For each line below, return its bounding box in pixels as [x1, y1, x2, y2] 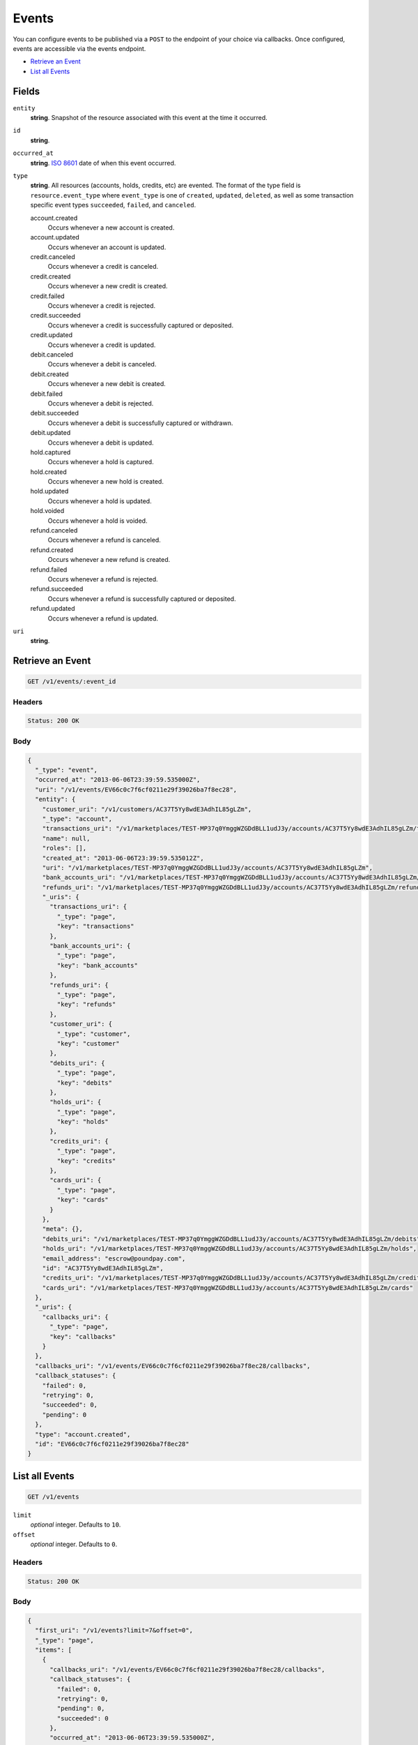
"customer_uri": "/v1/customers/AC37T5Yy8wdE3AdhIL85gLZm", [42, 805, 252, 813]
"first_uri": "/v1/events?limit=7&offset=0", [35, 1626, 193, 1635]
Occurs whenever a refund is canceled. [47, 536, 162, 544]
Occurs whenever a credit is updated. [47, 341, 156, 349]
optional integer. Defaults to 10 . [30, 1520, 121, 1529]
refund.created [30, 545, 73, 554]
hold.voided [30, 507, 65, 515]
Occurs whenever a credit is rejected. [47, 302, 156, 310]
